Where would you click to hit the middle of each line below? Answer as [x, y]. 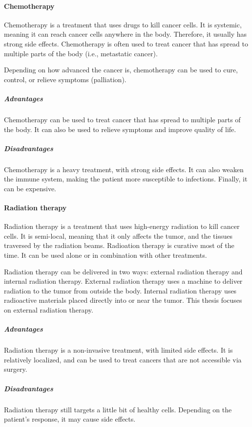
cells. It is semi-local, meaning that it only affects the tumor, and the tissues [118, 236]
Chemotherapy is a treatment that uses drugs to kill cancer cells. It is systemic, [123, 24]
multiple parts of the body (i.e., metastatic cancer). [81, 53]
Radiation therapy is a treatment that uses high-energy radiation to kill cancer [122, 226]
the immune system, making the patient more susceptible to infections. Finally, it [126, 179]
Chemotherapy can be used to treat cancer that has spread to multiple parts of [122, 119]
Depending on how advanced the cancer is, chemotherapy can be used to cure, [121, 70]
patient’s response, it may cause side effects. [70, 419]
